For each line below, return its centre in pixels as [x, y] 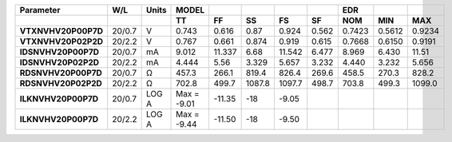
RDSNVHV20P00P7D [61, 73]
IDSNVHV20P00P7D [59, 52]
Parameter [40, 10]
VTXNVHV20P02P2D [61, 41]
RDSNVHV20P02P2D [61, 83]
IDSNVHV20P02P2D [59, 62]
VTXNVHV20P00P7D [61, 31]
